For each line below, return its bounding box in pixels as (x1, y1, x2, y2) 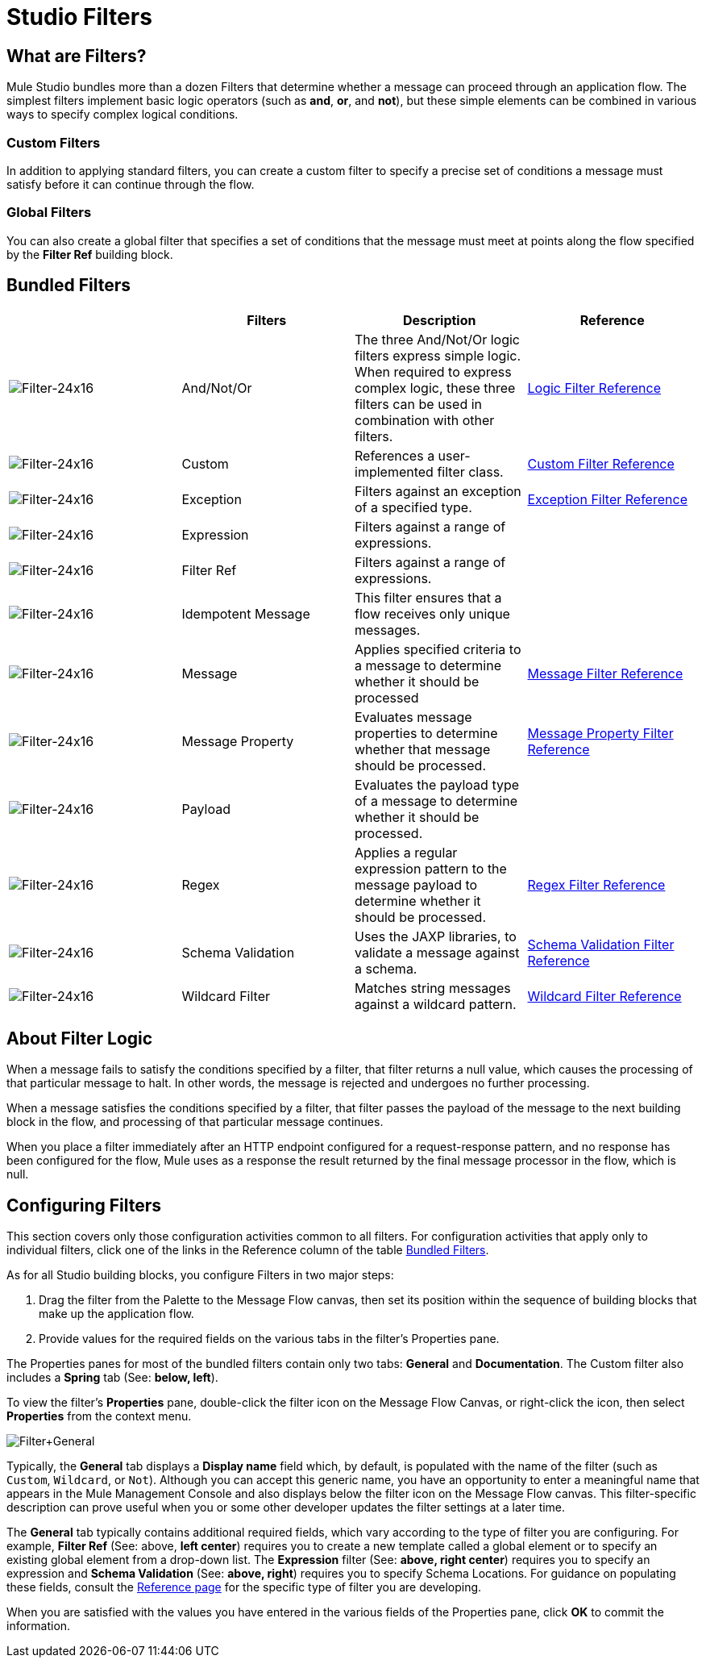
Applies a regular (355, 844, 458, 861)
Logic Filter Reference (527, 379, 662, 396)
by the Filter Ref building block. (6, 247, 173, 261)
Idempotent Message (181, 605, 310, 622)
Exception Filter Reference (527, 490, 687, 507)
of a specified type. (355, 498, 472, 515)
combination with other (355, 411, 495, 428)
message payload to (355, 876, 478, 893)
